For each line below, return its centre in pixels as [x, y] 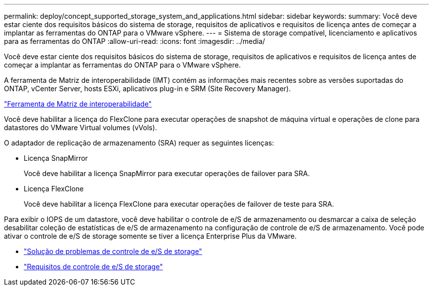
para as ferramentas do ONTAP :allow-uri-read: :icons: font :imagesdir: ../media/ [135, 41]
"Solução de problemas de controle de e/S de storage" [113, 251]
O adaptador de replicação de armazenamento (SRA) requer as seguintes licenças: [139, 143]
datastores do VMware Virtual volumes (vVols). [81, 127]
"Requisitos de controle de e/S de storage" [93, 267]
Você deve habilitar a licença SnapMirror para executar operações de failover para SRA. [167, 173]
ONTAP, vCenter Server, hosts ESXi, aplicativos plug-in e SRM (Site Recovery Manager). [148, 89]
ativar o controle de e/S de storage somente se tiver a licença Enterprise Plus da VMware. [150, 236]
